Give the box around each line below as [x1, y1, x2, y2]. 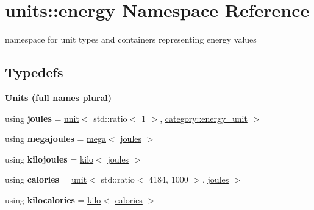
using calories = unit [5, 173, 87, 186]
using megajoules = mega [5, 132, 106, 145]
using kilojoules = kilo [5, 152, 94, 165]
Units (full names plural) [5, 91, 112, 103]
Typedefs [5, 63, 63, 82]
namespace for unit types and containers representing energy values [5, 33, 257, 46]
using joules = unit [5, 111, 79, 124]
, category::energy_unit [160, 111, 248, 124]
